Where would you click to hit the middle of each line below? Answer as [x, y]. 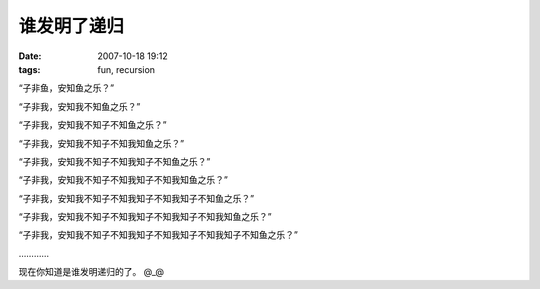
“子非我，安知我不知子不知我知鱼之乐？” [101, 143]
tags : [29, 69]
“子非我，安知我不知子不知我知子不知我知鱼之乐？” [123, 180]
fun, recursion [126, 69]
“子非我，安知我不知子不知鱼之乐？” [92, 125]
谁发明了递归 [71, 26]
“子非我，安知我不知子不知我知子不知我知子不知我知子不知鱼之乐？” [158, 235]
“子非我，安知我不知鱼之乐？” [79, 106]
